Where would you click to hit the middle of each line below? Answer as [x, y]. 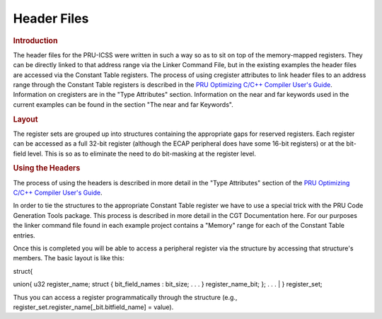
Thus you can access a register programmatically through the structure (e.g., [125, 297]
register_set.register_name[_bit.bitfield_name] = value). [93, 307]
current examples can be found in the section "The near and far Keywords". [123, 104]
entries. [24, 235]
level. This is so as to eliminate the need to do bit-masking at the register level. [141, 153]
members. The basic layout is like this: [69, 258]
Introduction [35, 40]
